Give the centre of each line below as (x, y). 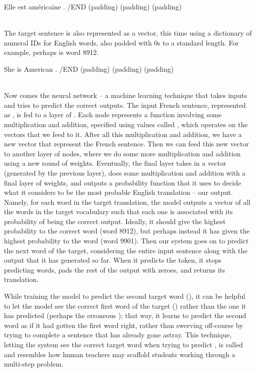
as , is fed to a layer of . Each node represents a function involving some (113, 115)
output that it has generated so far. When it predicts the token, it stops (113, 260)
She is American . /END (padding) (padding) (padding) (89, 69)
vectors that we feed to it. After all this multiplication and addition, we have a (123, 134)
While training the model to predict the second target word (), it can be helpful (125, 296)
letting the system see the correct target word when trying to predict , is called (124, 344)
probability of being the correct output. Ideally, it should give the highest (115, 221)
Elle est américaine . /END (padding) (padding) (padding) (93, 6)
